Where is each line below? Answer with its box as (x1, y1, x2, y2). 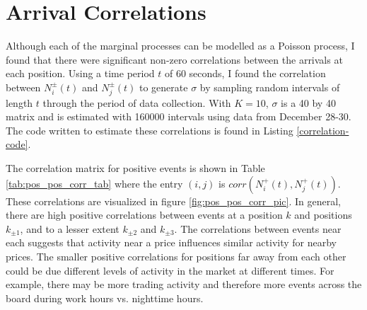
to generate (139, 79, 188, 94)
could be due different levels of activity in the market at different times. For (6, 263, 334, 277)
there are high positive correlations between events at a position (6, 207, 283, 222)
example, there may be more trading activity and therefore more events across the (6, 277, 362, 292)
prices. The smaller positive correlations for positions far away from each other (6, 248, 346, 263)
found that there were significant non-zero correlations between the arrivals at (6, 52, 343, 67)
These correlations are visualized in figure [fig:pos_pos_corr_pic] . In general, (6, 193, 341, 208)
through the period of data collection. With (42, 95, 231, 110)
